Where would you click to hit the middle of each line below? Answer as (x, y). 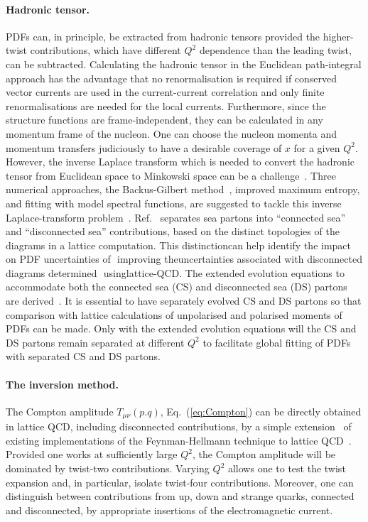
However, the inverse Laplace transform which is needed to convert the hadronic (180, 162)
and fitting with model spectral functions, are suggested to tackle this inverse (174, 203)
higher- (338, 36)
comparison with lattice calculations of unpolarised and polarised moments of (174, 314)
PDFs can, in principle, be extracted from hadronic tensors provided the (163, 36)
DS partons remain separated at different (95, 342)
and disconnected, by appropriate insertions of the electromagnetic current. (169, 510)
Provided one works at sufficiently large (92, 454)
